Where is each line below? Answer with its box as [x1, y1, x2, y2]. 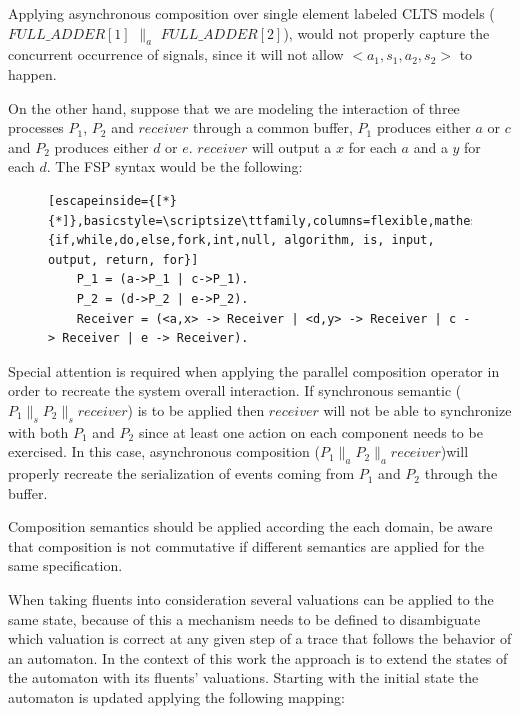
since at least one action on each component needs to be [138, 421, 483, 442]
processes [8, 117, 64, 138]
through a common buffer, [192, 117, 353, 138]
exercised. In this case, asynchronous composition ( [8, 441, 321, 462]
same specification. [8, 555, 123, 576]
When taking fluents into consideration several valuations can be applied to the [8, 589, 494, 610]
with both [8, 421, 69, 442]
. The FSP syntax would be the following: [46, 156, 303, 177]
